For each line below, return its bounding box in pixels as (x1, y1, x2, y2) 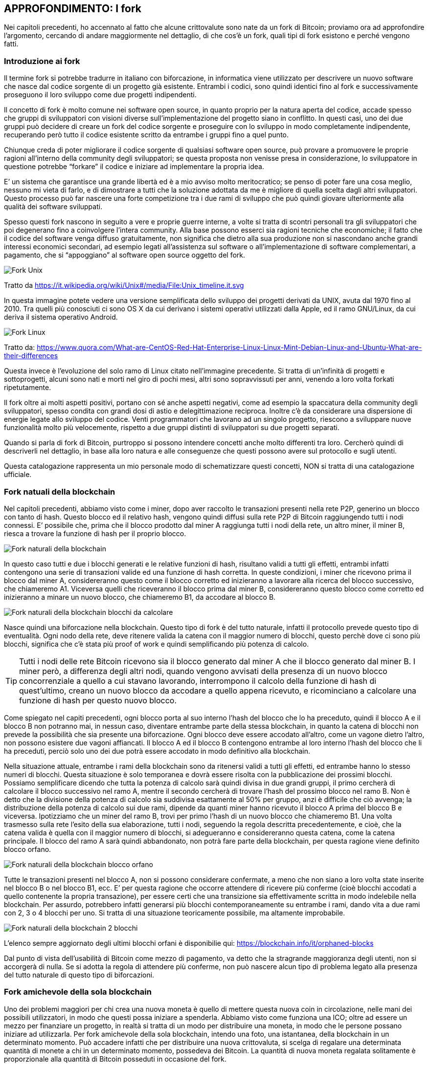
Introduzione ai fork (4, 56, 80, 66)
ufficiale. (4, 470, 32, 479)
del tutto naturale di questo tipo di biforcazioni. (4, 970, 155, 979)
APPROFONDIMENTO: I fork (4, 2, 141, 15)
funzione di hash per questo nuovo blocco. (19, 695, 177, 705)
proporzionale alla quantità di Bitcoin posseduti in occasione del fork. (4, 1054, 226, 1063)
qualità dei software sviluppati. (4, 202, 103, 211)
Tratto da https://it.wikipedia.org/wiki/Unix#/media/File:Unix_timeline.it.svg (4, 281, 244, 290)
